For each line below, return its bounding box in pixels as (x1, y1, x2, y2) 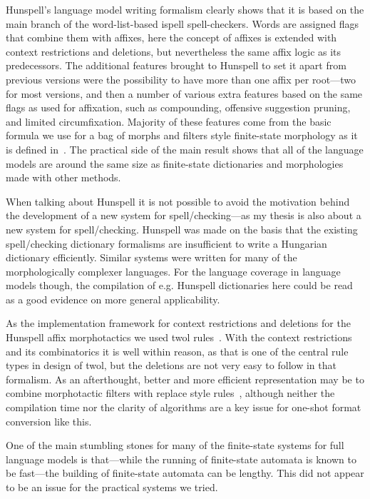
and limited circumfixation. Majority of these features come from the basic (6, 114, 332, 128)
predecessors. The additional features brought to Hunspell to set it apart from (6, 58, 346, 73)
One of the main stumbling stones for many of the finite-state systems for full (6, 438, 344, 453)
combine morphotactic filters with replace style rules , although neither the (6, 385, 335, 400)
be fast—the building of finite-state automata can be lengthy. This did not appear (6, 465, 364, 480)
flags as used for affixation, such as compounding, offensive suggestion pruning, (6, 100, 351, 115)
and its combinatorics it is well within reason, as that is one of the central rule (6, 343, 349, 358)
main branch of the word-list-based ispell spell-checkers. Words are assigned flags (6, 16, 359, 31)
